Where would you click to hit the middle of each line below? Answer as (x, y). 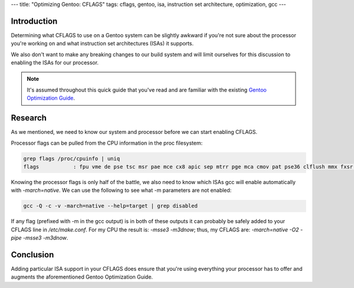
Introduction (34, 21)
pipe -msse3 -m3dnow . (40, 238)
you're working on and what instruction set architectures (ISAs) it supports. (102, 44)
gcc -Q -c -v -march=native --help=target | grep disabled (110, 206)
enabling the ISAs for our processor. (55, 63)
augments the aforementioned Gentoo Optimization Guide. (82, 277)
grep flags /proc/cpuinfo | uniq (72, 158)
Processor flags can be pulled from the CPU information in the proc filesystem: (107, 143)
